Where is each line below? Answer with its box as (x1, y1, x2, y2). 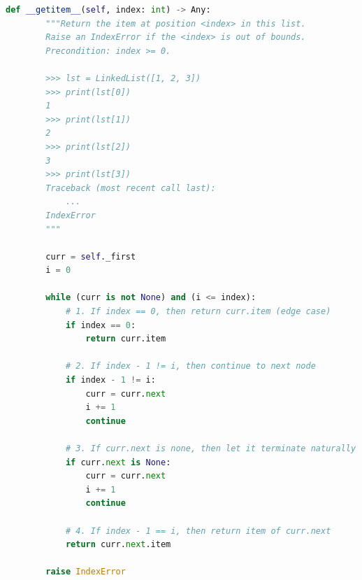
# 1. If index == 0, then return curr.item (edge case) (65, 306, 331, 317)
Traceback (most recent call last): (45, 183, 216, 193)
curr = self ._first (45, 251, 136, 262)
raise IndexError (45, 567, 126, 577)
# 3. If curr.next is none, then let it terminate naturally (65, 444, 356, 453)
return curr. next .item (65, 539, 171, 550)
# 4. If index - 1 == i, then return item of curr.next (65, 525, 331, 536)
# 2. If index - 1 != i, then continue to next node (65, 361, 316, 372)
